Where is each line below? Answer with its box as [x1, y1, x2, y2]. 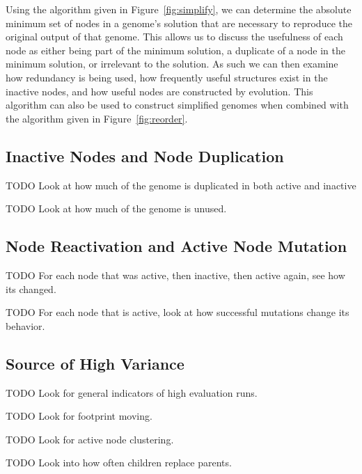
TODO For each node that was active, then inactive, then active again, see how [6, 267, 345, 282]
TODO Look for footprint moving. [6, 409, 152, 423]
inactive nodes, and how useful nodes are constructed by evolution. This [6, 84, 313, 98]
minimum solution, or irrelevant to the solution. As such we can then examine [6, 56, 338, 71]
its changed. [6, 281, 56, 296]
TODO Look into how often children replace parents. [6, 455, 232, 470]
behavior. [6, 318, 45, 333]
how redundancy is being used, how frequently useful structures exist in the [6, 70, 328, 84]
